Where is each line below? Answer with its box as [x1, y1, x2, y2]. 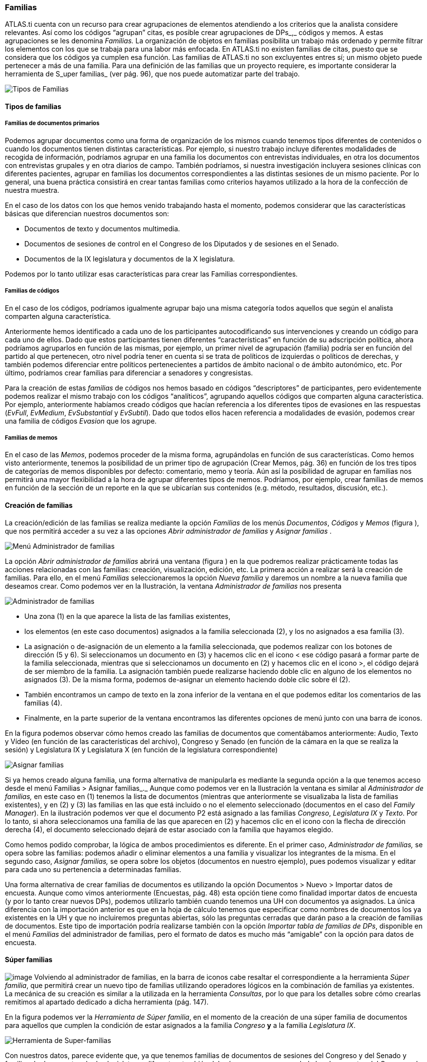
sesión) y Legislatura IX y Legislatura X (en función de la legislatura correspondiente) [5, 745, 278, 754]
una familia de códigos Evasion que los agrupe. [5, 416, 157, 425]
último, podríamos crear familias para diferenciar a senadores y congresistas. [5, 368, 253, 377]
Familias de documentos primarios [5, 120, 100, 127]
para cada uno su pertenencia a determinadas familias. [5, 865, 181, 874]
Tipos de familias [5, 102, 61, 111]
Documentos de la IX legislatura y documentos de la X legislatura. [24, 254, 235, 263]
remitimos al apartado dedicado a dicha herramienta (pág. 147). [5, 997, 209, 1006]
